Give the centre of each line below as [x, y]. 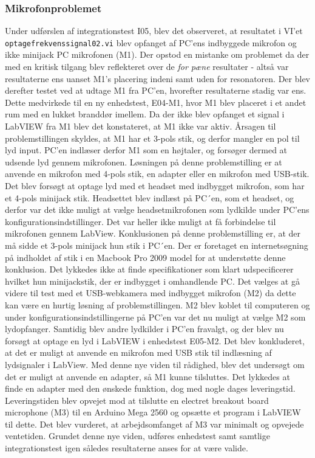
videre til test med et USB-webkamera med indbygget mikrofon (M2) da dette [151, 293]
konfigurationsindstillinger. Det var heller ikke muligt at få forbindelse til [141, 221]
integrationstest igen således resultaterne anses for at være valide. [127, 448]
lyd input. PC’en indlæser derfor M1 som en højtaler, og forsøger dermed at [146, 150]
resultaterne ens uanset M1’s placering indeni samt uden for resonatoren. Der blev [157, 78]
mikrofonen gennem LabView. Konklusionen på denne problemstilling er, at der [153, 233]
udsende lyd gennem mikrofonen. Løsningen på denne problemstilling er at [144, 161]
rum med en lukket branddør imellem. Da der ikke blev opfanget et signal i [145, 114]
